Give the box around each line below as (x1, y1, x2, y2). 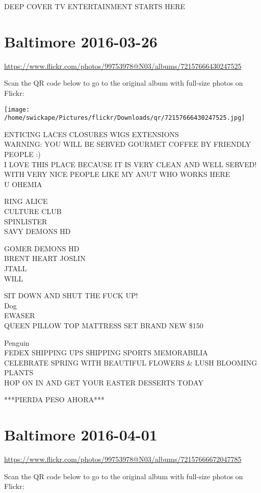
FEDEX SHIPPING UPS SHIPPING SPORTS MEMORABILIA (4, 347, 208, 358)
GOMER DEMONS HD (4, 243, 80, 253)
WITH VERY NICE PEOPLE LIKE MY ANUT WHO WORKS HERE (4, 169, 230, 179)
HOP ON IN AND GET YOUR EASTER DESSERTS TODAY (4, 377, 203, 387)
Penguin (4, 337, 30, 348)
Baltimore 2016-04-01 (4, 424, 158, 445)
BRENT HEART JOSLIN (4, 253, 86, 264)
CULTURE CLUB (4, 205, 62, 216)
